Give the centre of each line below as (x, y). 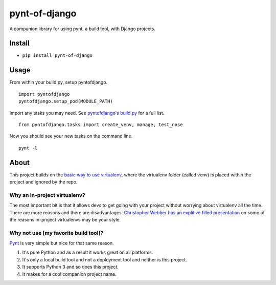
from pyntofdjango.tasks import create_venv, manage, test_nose (101, 125)
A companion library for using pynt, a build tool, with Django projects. (83, 29)
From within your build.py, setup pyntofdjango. (59, 83)
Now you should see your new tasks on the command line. (71, 136)
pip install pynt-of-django (57, 56)
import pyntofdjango (44, 94)
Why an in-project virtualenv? (47, 195)
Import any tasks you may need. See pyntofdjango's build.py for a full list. (87, 113)
